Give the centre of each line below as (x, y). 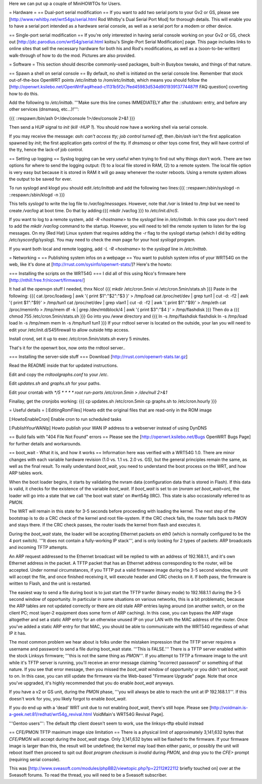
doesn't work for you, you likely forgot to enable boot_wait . (68, 699)
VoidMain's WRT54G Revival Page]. (129, 715)
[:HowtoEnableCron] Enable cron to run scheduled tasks (65, 419)
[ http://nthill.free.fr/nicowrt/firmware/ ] (47, 280)
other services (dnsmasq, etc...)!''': (44, 109)
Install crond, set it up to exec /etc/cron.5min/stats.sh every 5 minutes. (80, 339)
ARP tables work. (26, 473)
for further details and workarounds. (45, 443)
